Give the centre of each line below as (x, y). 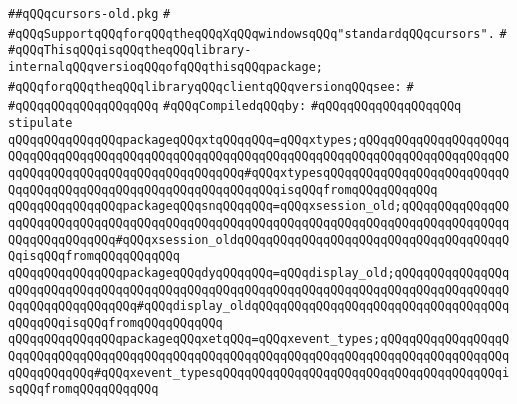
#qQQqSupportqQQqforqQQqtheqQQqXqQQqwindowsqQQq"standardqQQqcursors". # (257, 33)
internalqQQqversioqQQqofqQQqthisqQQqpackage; (165, 66)
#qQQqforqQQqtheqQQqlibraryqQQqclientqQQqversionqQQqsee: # (211, 86)
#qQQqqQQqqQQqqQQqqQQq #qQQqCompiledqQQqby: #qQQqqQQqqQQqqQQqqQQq (235, 106)
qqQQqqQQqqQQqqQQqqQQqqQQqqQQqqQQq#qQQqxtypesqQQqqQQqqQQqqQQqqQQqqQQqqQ (259, 172)
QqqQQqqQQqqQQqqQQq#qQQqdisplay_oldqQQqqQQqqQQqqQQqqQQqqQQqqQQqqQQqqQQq (259, 306)
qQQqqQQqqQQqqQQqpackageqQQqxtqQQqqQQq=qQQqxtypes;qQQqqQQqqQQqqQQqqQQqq (259, 139)
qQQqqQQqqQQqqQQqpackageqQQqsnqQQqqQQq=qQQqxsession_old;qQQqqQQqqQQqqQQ (259, 206)
